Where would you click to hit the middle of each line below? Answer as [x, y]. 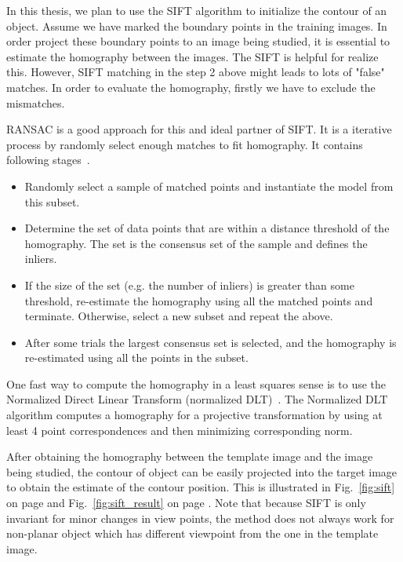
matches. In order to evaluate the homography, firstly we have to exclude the [191, 87]
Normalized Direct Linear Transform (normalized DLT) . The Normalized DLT [197, 399]
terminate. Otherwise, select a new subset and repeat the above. [179, 316]
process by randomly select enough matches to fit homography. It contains [185, 144]
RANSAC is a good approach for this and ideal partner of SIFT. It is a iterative [199, 129]
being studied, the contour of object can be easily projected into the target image [202, 471]
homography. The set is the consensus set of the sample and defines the [196, 243]
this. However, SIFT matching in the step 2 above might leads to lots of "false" [196, 72]
